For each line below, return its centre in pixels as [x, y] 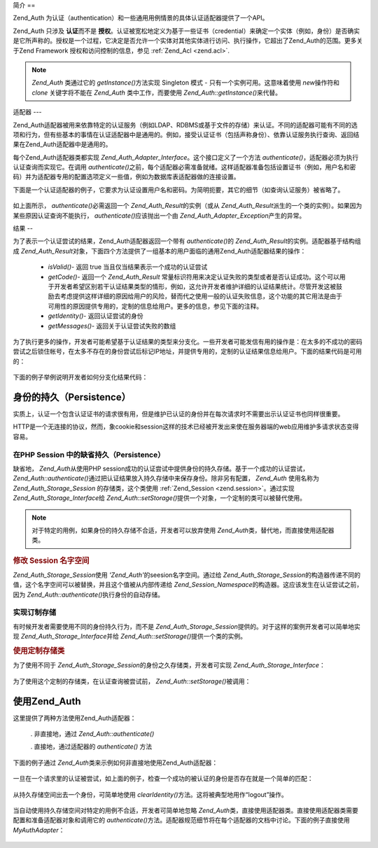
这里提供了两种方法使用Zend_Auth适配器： [75, 718]
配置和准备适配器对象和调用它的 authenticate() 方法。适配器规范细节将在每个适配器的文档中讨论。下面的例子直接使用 [181, 820]
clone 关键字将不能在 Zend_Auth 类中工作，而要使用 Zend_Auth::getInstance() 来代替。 [157, 92]
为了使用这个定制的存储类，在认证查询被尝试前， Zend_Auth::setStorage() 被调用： [132, 681]
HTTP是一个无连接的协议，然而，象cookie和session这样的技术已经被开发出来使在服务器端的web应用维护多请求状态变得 [186, 426]
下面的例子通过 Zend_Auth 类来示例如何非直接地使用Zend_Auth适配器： [115, 763]
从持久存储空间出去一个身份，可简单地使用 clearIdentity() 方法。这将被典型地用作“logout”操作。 [150, 794]
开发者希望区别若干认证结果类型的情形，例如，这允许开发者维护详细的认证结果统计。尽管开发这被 [195, 286]
